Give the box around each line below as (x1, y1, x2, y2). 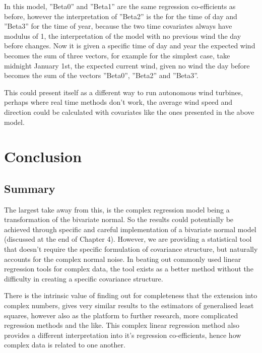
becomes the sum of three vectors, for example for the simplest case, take (4, 50, 230, 60)
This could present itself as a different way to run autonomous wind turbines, (4, 87, 243, 97)
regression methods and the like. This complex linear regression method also (4, 320, 239, 330)
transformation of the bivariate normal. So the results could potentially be (4, 214, 234, 225)
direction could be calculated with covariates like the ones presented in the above (4, 106, 254, 117)
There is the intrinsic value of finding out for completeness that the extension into (4, 290, 257, 301)
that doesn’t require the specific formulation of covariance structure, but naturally (4, 244, 258, 254)
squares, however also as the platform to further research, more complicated (4, 310, 238, 320)
